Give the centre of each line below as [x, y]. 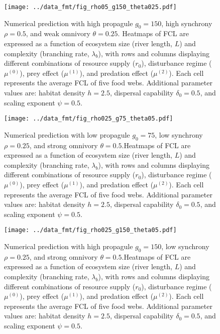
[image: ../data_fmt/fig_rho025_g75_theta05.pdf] [89, 119]
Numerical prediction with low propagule [67, 134]
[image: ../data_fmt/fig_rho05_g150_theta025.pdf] [90, 7]
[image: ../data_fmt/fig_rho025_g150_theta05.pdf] [90, 230]
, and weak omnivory [58, 33]
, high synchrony [187, 23]
